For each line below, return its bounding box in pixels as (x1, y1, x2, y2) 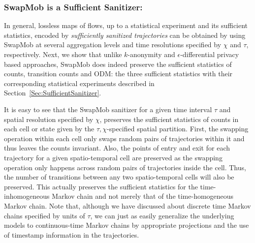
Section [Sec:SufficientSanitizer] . (4, 88, 101, 98)
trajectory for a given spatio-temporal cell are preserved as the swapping (4, 152, 223, 162)
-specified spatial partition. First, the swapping (107, 123, 249, 134)
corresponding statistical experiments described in (4, 78, 155, 88)
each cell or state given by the (4, 123, 95, 134)
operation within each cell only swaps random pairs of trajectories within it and (4, 133, 245, 143)
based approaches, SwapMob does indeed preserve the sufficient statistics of (4, 59, 232, 69)
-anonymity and (127, 49, 175, 59)
